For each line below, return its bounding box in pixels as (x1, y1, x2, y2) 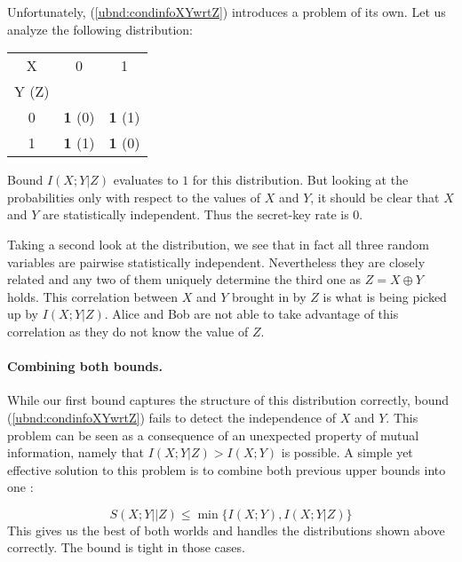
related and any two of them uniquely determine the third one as (7, 270, 362, 289)
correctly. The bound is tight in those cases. (7, 538, 245, 557)
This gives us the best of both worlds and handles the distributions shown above (7, 520, 445, 539)
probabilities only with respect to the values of (7, 187, 260, 206)
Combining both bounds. (7, 357, 163, 376)
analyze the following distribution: (7, 20, 193, 38)
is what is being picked (323, 287, 447, 305)
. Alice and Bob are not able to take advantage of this (104, 305, 399, 323)
